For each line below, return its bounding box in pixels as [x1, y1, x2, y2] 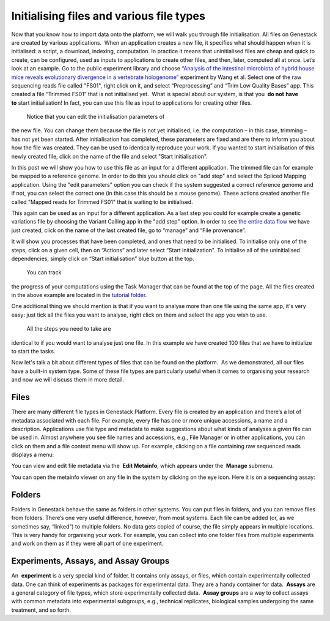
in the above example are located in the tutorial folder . [11, 292, 147, 299]
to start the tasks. [11, 348, 56, 355]
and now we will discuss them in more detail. [11, 376, 125, 383]
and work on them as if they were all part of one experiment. [11, 540, 164, 548]
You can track [26, 269, 62, 276]
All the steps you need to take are [26, 325, 111, 333]
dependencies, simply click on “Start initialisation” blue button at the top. [11, 255, 195, 262]
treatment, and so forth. [11, 606, 71, 614]
